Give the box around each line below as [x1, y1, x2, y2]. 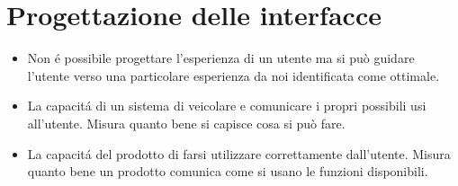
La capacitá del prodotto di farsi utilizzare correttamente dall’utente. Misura [27, 144, 451, 163]
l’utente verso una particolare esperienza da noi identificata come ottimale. [27, 66, 440, 84]
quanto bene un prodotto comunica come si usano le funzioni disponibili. [27, 162, 428, 181]
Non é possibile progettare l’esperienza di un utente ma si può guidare [27, 49, 415, 67]
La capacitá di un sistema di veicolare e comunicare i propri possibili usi [27, 96, 427, 115]
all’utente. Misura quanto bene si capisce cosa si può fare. [27, 113, 346, 132]
